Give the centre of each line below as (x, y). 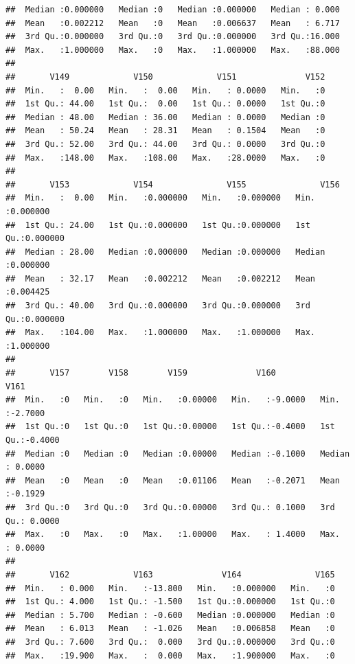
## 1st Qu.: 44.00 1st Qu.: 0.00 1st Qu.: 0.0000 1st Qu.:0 (165, 104)
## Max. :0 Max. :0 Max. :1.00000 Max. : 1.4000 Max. (173, 535)
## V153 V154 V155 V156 (173, 184)
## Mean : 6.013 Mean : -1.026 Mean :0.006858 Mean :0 (170, 629)
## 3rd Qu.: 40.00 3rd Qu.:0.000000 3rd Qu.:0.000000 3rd (158, 306)
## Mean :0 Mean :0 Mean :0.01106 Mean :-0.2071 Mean (173, 480)
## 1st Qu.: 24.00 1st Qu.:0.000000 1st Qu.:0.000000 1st (158, 225)
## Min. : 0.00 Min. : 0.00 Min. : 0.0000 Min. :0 (165, 90)
